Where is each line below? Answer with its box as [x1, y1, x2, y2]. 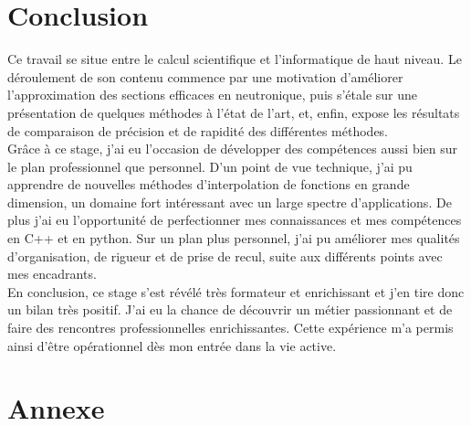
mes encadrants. [7, 264, 97, 283]
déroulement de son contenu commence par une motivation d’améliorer [7, 67, 403, 86]
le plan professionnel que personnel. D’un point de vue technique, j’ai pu [7, 156, 413, 176]
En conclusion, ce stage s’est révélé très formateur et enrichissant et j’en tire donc [7, 282, 465, 301]
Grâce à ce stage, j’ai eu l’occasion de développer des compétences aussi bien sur [7, 139, 458, 158]
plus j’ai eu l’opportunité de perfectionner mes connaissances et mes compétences [7, 210, 462, 229]
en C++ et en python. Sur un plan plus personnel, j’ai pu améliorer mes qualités [7, 229, 460, 248]
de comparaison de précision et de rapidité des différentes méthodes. [7, 121, 389, 140]
